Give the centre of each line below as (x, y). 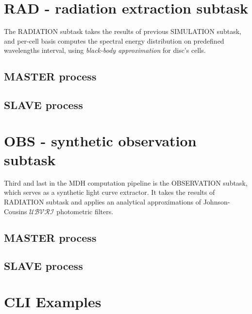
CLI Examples (53, 301)
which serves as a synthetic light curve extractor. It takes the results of (109, 192)
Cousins (16, 211)
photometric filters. (85, 211)
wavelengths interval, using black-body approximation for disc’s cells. (105, 50)
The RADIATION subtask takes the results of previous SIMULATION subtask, (123, 31)
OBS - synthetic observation (100, 140)
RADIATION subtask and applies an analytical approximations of (102, 201)
